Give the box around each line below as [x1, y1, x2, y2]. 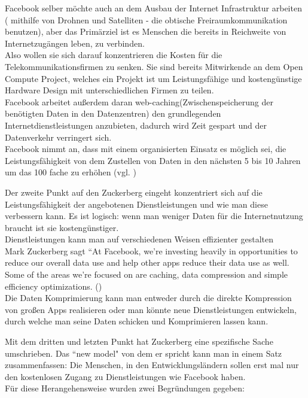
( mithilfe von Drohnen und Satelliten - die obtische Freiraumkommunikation [5, 13, 288, 26]
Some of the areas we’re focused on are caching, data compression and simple [5, 268, 288, 281]
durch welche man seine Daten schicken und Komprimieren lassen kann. [5, 315, 269, 327]
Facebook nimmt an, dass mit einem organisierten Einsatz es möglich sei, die [5, 142, 286, 155]
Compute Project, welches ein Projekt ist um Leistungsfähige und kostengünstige [5, 72, 302, 84]
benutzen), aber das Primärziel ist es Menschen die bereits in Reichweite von [5, 25, 286, 38]
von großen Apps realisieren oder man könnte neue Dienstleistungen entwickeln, [5, 303, 297, 315]
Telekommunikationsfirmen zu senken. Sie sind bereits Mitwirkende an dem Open [5, 60, 303, 72]
